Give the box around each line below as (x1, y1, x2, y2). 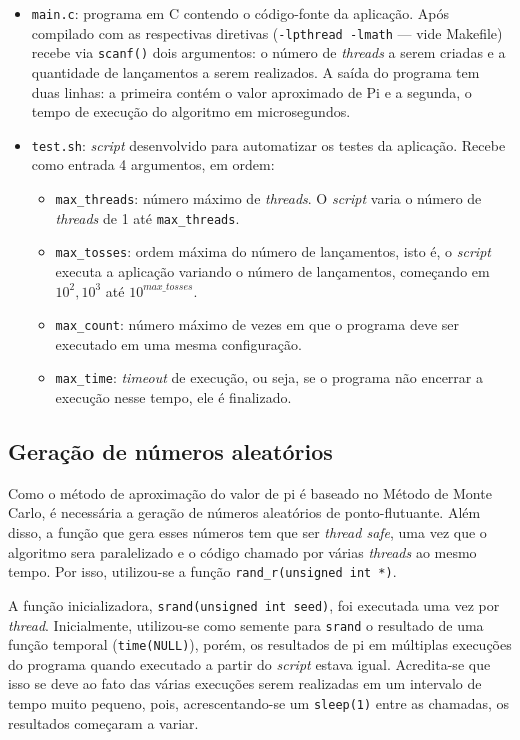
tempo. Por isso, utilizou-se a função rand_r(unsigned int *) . (8, 561, 397, 582)
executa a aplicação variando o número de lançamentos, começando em (55, 260, 490, 281)
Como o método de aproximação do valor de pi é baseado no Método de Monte (8, 482, 492, 503)
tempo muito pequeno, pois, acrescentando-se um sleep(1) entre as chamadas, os (8, 693, 510, 714)
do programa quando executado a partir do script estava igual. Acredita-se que (8, 653, 491, 674)
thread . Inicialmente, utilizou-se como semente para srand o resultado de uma (8, 614, 484, 635)
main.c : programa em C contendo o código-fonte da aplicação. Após (31, 3, 449, 23)
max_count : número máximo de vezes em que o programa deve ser (55, 314, 459, 335)
